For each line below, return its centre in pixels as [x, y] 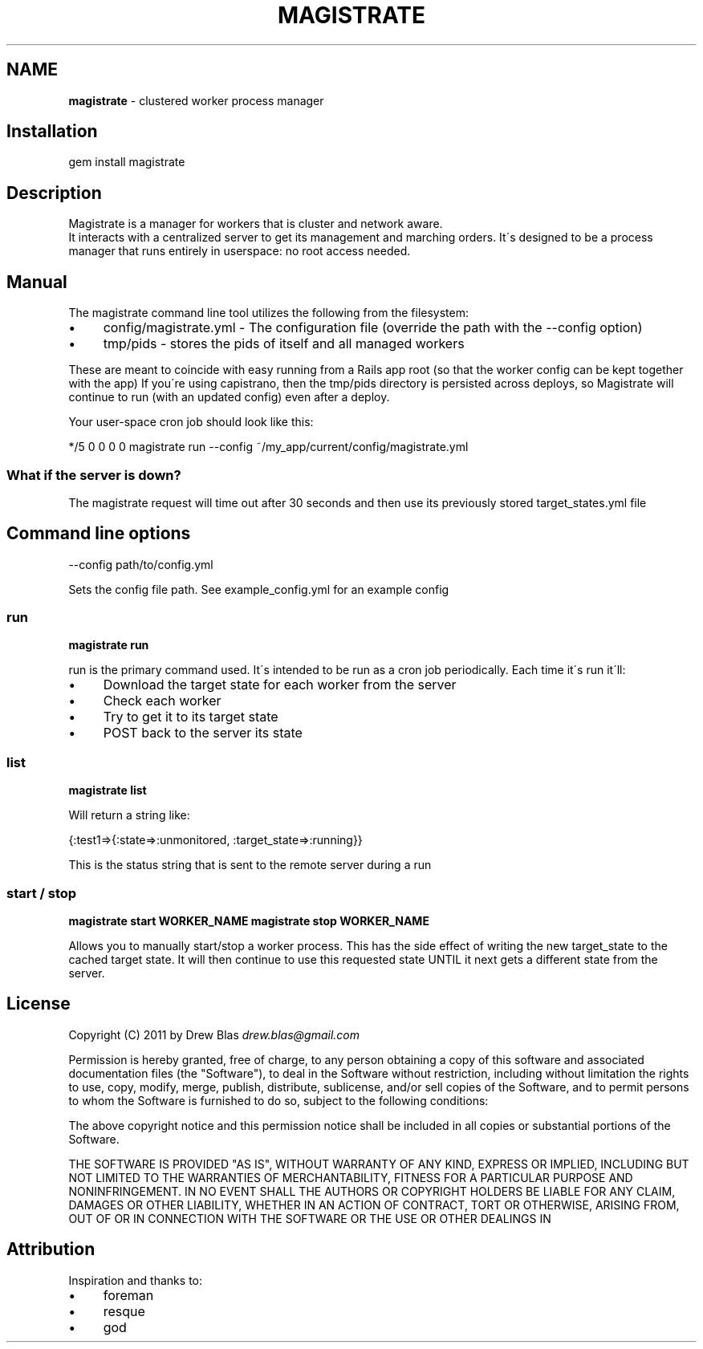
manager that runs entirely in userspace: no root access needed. [240, 251]
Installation [52, 132]
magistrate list [108, 790]
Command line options [99, 534]
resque [124, 1311]
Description [54, 193]
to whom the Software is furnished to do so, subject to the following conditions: [278, 1100]
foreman [128, 1295]
